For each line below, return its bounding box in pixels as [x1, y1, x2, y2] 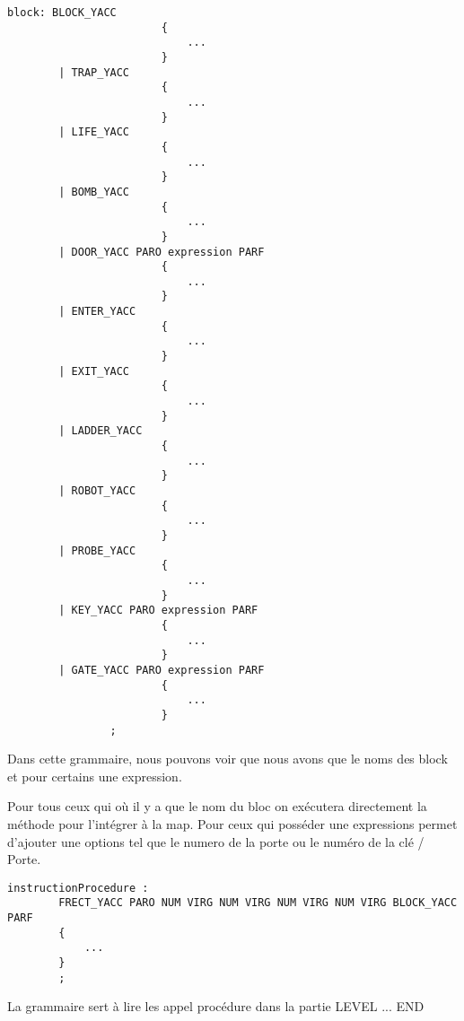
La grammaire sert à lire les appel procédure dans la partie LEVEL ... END [7, 997, 425, 1016]
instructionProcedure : [7, 881, 149, 894]
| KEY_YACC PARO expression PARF [58, 604, 258, 617]
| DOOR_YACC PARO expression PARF [58, 245, 265, 258]
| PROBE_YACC [58, 544, 136, 557]
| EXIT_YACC [58, 364, 130, 378]
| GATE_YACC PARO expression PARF [58, 663, 265, 676]
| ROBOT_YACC [58, 484, 136, 497]
